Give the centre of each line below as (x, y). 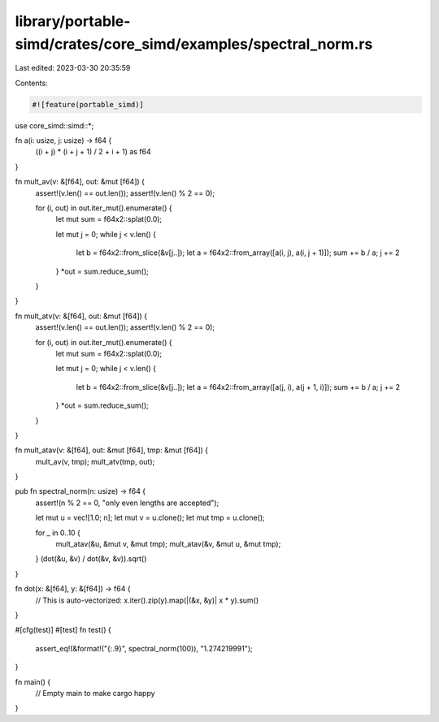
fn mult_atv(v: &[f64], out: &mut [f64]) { (81, 316)
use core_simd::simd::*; (54, 125)
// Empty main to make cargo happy (95, 693)
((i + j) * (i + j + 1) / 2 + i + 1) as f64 (93, 152)
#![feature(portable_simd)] (88, 104)
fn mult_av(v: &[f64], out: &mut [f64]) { (80, 182)
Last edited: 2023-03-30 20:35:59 (73, 68)
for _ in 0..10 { (58, 533)
